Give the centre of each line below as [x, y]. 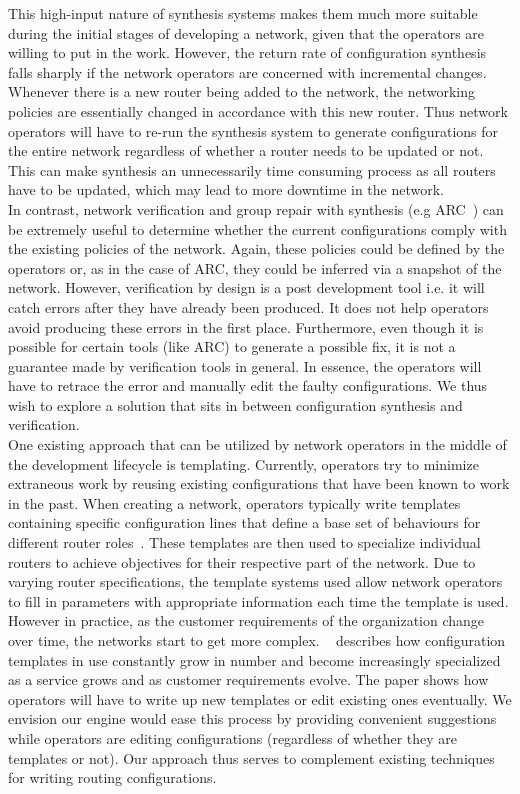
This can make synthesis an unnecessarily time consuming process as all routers [252, 169]
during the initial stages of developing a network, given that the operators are [246, 32]
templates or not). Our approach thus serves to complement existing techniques [251, 757]
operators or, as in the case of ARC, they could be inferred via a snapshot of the [255, 267]
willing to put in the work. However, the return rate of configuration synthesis [247, 52]
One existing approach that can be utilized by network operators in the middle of [257, 444]
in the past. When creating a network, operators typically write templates [234, 502]
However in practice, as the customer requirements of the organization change [246, 620]
